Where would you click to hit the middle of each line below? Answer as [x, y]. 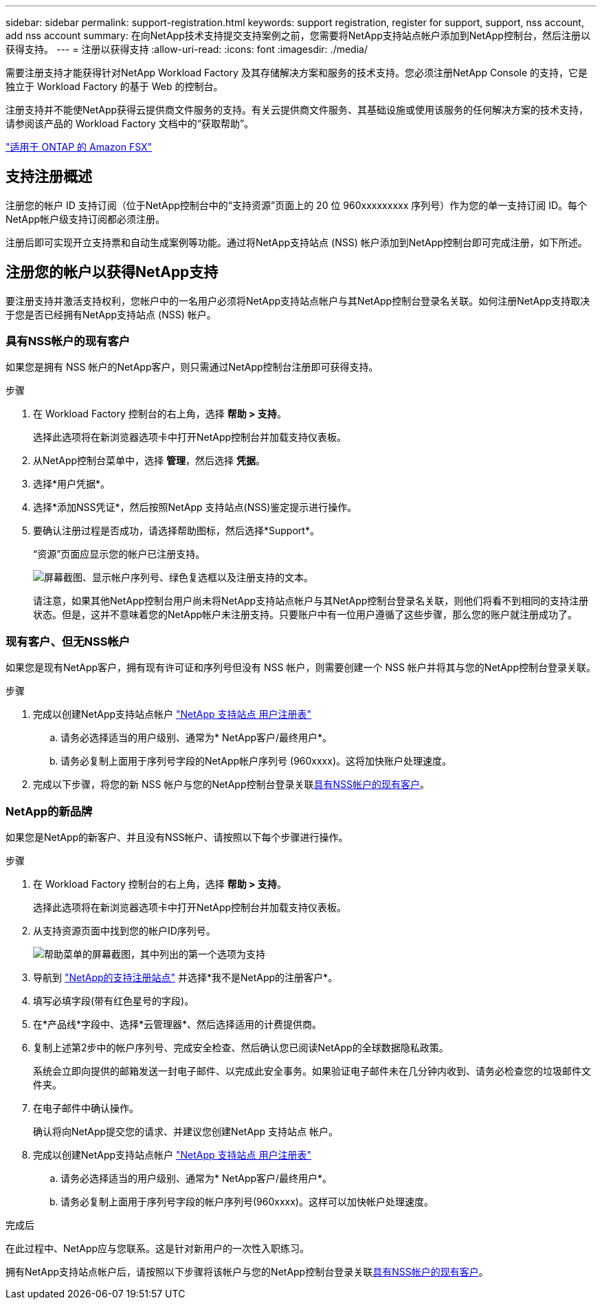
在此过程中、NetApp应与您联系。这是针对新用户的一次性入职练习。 [158, 1248]
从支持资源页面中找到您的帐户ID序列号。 [124, 930]
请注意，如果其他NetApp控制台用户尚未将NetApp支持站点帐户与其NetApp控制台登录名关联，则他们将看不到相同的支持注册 [311, 601]
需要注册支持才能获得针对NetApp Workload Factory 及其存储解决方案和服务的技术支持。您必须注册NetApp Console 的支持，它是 [297, 73]
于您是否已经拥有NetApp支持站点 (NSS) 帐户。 [111, 314]
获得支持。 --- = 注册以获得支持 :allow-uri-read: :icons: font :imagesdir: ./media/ [187, 49]
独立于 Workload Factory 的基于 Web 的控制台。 [114, 86]
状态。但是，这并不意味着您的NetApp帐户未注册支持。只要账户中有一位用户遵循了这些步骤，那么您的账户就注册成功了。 [305, 615]
